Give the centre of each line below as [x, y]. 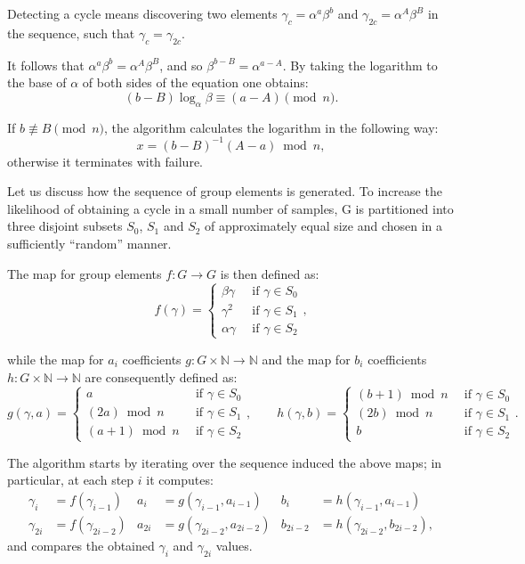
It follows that [46, 65]
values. [234, 545]
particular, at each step [71, 480]
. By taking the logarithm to [360, 65]
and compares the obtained [81, 545]
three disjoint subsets [65, 226]
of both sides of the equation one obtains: [195, 82]
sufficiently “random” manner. [89, 244]
